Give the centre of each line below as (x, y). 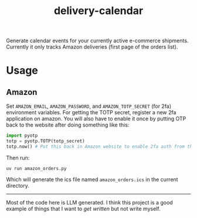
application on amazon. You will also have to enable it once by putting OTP (96, 119)
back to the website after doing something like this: (68, 125)
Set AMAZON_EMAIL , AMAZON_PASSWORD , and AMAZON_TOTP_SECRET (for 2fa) (89, 106)
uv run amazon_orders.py (36, 168)
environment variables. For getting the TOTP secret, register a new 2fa (91, 113)
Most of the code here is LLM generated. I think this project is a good (89, 202)
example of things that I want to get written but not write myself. (83, 209)
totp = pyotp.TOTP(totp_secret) (45, 141)
